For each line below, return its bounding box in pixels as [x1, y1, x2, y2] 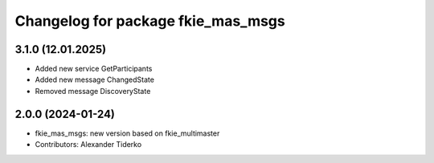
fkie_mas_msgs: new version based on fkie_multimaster [35, 128, 220, 138]
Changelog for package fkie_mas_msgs [14, 12, 285, 30]
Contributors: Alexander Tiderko [35, 140, 142, 149]
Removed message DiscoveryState [35, 86, 151, 96]
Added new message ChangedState [35, 75, 154, 84]
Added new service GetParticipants [35, 64, 153, 74]
